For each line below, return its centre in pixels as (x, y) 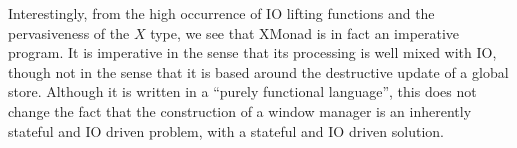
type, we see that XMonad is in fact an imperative (305, 32)
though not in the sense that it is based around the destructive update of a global (258, 71)
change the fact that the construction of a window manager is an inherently (240, 110)
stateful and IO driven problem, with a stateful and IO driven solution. (226, 130)
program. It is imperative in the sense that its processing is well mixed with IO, (252, 52)
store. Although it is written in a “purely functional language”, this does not (242, 91)
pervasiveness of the (69, 32)
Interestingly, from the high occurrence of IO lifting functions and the (221, 13)
